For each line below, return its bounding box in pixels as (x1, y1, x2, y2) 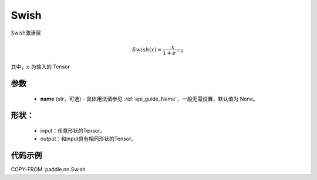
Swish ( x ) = (132, 46, 162, 53)
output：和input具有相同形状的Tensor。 (40, 135, 137, 143)
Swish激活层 (11, 29, 41, 36)
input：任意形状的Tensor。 (40, 127, 106, 134)
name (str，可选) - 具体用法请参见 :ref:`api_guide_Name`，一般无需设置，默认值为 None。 (40, 95, 258, 102)
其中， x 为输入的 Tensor (11, 63, 70, 70)
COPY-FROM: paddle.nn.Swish (11, 166, 86, 173)
